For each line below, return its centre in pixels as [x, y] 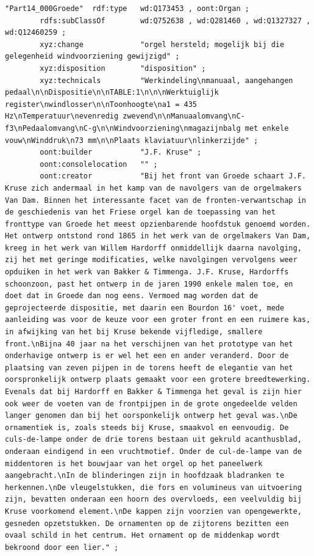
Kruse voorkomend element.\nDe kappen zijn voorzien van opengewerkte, [153, 511]
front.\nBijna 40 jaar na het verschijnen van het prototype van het [149, 344]
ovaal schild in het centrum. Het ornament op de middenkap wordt [143, 536]
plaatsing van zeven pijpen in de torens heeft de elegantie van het [149, 368]
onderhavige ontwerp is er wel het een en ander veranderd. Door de [147, 356]
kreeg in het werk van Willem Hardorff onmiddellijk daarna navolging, [153, 248]
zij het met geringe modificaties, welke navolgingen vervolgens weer [151, 260]
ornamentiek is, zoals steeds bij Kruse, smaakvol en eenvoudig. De [147, 427]
